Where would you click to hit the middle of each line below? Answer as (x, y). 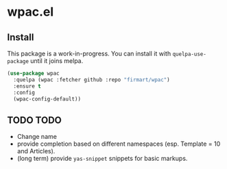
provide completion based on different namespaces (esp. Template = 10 (119, 144)
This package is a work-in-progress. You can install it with (89, 53)
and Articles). (36, 151)
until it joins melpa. (57, 61)
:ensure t (27, 86)
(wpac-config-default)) (47, 99)
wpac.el (31, 12)
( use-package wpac (33, 73)
